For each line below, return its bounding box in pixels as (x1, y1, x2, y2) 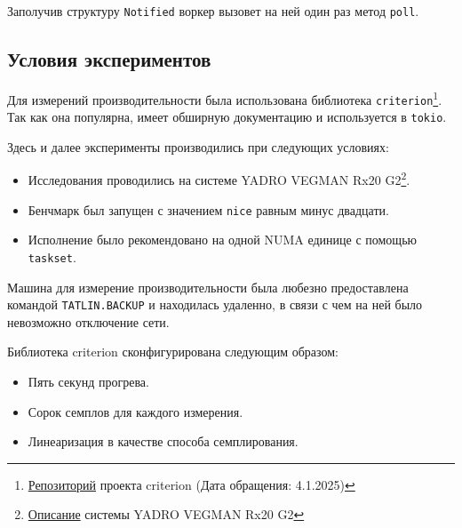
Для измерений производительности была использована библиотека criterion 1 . (7, 87, 442, 108)
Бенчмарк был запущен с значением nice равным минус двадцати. (28, 200, 389, 219)
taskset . (28, 247, 76, 266)
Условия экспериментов (7, 45, 211, 73)
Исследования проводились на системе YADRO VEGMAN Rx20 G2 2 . (28, 168, 410, 189)
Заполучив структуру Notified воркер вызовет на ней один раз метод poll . (7, 2, 419, 20)
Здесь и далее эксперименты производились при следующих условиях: (7, 137, 389, 156)
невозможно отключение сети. (7, 312, 170, 331)
